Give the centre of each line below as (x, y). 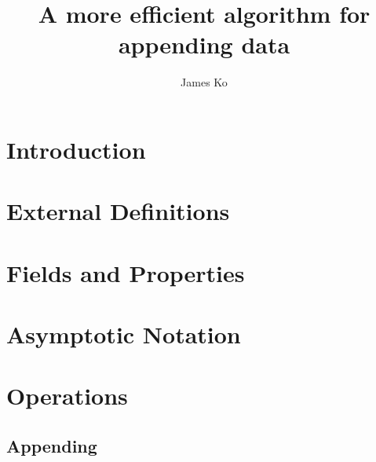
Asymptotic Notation (124, 334)
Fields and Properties (126, 272)
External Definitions (118, 211)
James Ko (204, 82)
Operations (67, 396)
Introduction (76, 149)
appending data (204, 44)
